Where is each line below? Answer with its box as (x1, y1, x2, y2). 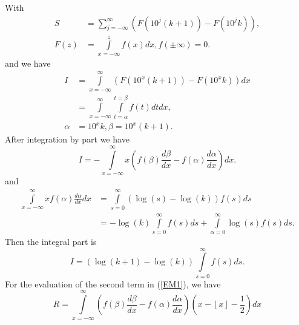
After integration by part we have (5, 133, 130, 146)
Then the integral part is (5, 235, 97, 248)
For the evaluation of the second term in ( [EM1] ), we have (5, 277, 221, 290)
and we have (5, 56, 51, 69)
